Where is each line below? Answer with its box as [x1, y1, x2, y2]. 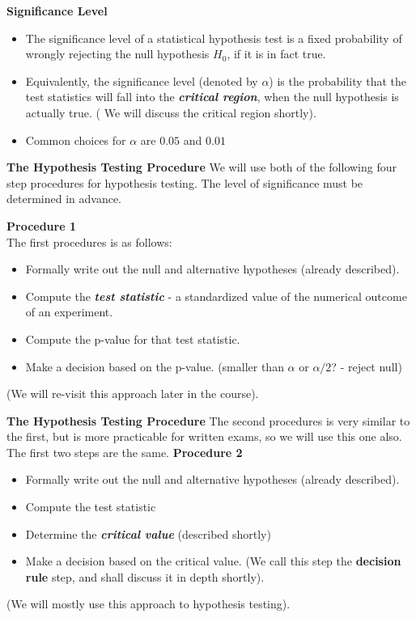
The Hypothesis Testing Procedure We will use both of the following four [6, 159, 397, 176]
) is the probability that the [269, 72, 407, 89]
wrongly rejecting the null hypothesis [25, 45, 210, 62]
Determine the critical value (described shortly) [25, 525, 271, 542]
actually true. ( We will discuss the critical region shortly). [25, 104, 316, 121]
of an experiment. [25, 303, 113, 320]
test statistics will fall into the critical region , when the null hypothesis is [25, 88, 399, 105]
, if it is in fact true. [227, 45, 326, 62]
